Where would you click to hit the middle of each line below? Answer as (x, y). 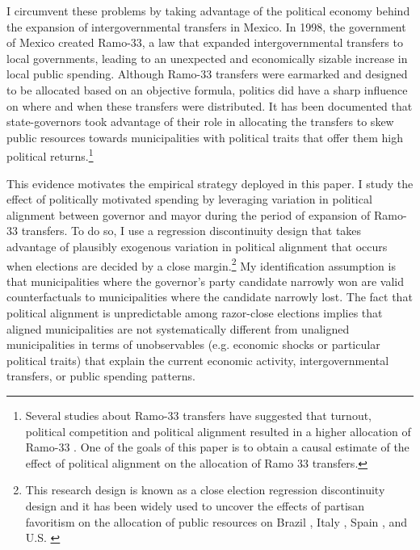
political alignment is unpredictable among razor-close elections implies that (195, 313)
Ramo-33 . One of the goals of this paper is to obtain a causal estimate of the (217, 447)
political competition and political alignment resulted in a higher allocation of (218, 431)
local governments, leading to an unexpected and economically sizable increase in (207, 58)
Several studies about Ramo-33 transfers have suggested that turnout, (198, 415)
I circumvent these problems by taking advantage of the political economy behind (208, 10)
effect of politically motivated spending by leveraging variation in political (189, 199)
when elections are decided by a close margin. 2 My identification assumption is (201, 264)
